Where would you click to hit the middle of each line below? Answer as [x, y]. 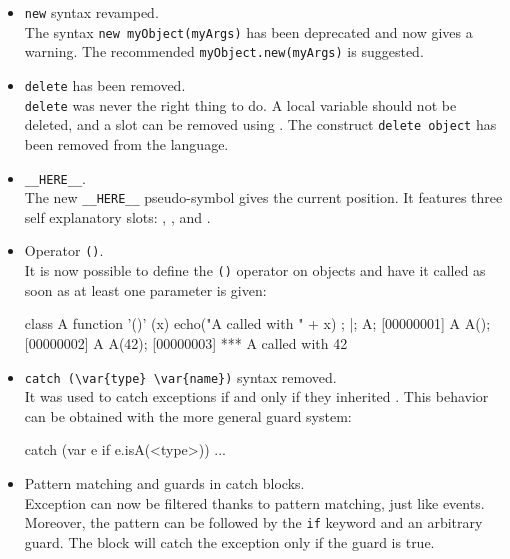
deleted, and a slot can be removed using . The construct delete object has [260, 124]
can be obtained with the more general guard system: [188, 415]
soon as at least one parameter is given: [145, 289]
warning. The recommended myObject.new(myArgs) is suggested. [224, 51]
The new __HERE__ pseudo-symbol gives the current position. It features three [263, 197]
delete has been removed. [105, 84]
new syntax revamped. [91, 12]
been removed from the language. [126, 143]
